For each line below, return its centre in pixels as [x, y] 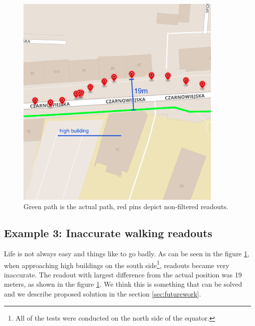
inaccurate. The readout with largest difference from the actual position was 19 [123, 274]
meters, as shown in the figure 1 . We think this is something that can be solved [123, 284]
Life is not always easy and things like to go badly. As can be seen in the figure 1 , [127, 254]
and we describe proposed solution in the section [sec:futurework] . [102, 294]
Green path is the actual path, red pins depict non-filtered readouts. [126, 206]
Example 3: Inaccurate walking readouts [108, 233]
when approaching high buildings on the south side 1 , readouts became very [117, 264]
